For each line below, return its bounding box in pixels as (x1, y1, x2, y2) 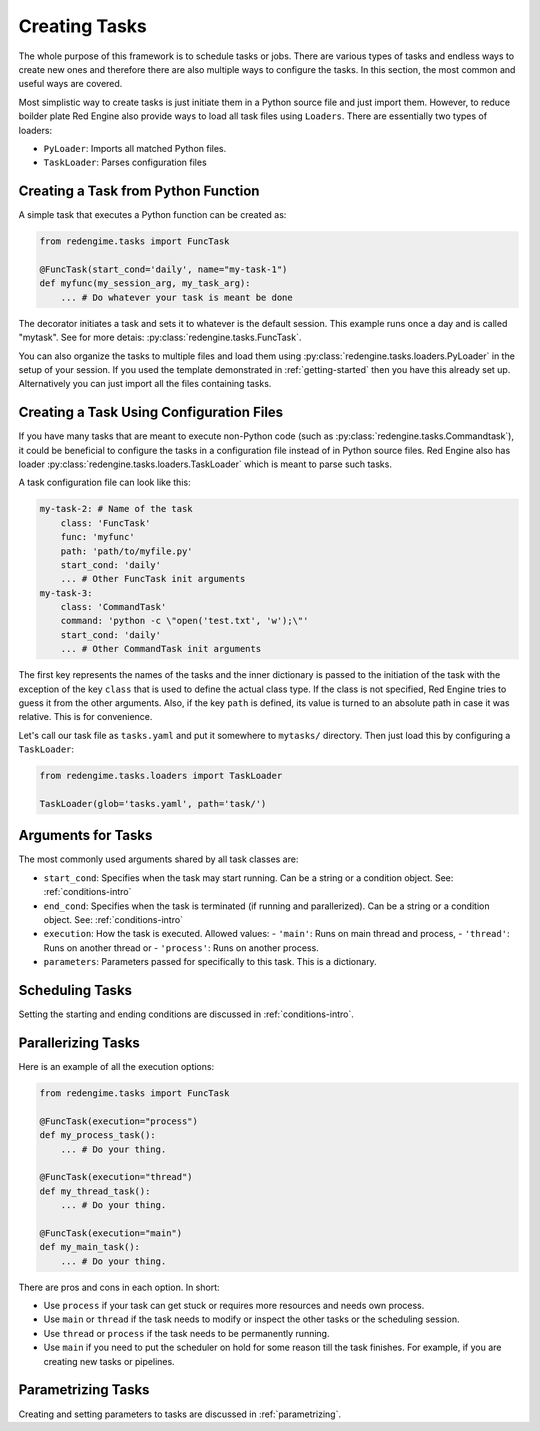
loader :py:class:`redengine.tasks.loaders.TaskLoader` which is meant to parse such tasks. (18, 458, 392, 470)
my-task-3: (39, 587, 93, 599)
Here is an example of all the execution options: (18, 1061, 215, 1072)
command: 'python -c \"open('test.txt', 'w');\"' (60, 615, 309, 627)
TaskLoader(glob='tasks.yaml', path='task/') (39, 798, 267, 809)
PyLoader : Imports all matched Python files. (43, 142, 227, 154)
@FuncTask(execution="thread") (39, 1171, 194, 1183)
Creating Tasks (18, 15, 147, 37)
